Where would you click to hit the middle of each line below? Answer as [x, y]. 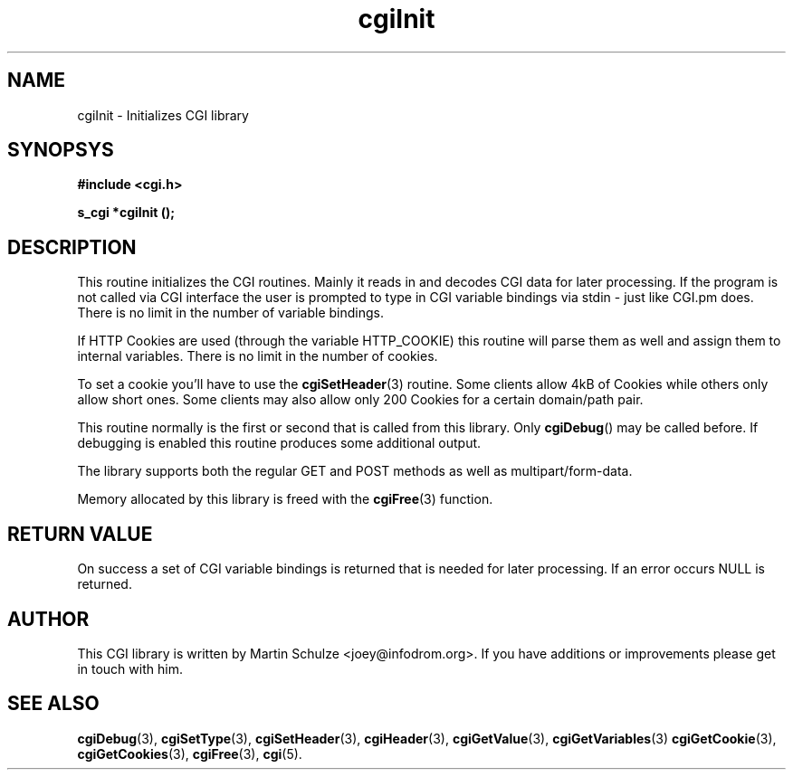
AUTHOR [48, 619]
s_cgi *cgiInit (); [126, 213]
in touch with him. [130, 668]
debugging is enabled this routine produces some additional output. [279, 443]
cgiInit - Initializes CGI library [163, 115]
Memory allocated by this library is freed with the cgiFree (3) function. [285, 499]
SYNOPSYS [61, 150]
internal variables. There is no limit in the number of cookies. [258, 356]
